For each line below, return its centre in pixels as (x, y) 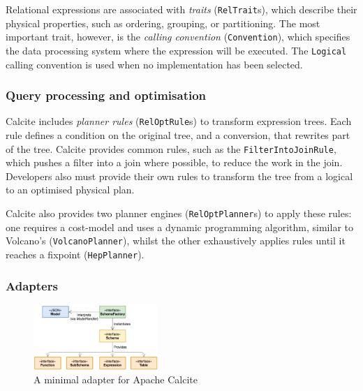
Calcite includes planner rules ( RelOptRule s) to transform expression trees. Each (179, 121)
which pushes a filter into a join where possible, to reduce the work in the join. (174, 162)
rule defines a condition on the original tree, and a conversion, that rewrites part (178, 135)
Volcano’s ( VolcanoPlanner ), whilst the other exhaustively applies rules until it (176, 241)
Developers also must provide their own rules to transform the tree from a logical (179, 176)
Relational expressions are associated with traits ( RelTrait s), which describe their (181, 9)
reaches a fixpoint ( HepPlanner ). (75, 254)
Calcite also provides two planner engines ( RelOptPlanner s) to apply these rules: (179, 213)
